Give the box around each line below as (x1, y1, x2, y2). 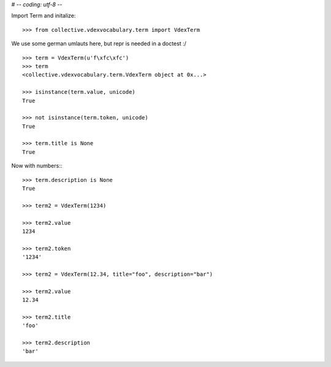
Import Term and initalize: (11, 12, 76, 20)
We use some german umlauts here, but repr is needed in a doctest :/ (11, 40, 186, 47)
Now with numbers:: (11, 162, 63, 170)
